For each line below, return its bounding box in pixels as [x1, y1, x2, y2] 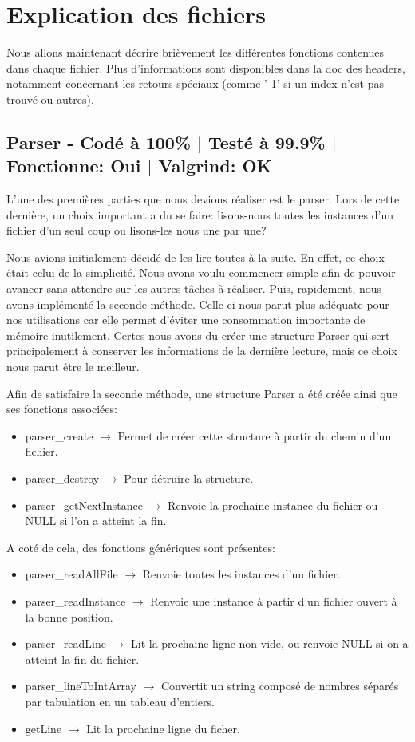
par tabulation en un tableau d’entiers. [25, 693, 215, 709]
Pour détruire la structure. [124, 470, 254, 486]
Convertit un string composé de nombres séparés [160, 677, 399, 694]
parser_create [25, 427, 93, 444]
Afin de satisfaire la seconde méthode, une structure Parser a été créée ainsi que [6, 385, 397, 401]
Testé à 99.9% [207, 129, 326, 154]
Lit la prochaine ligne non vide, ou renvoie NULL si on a [130, 635, 409, 652]
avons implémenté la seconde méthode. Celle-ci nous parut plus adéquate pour [6, 295, 389, 312]
